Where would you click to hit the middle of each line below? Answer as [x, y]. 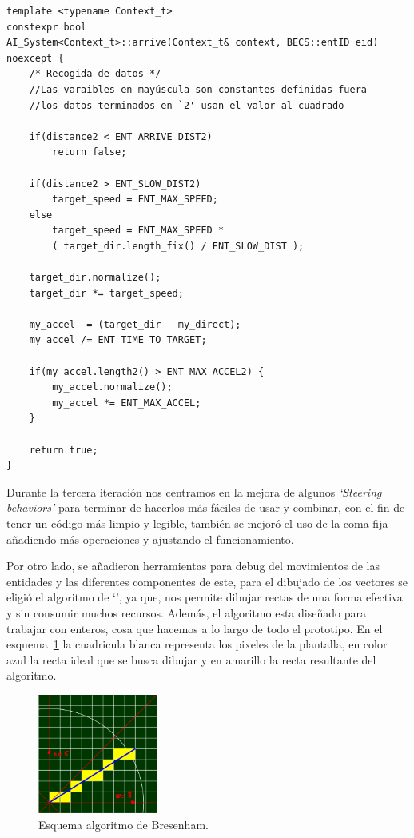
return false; [90, 152]
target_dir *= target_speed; [106, 293]
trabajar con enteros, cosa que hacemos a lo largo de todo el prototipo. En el [195, 628]
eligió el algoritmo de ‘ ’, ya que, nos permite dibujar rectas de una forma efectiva [205, 597]
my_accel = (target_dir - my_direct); [135, 324]
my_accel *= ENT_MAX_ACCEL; [127, 403]
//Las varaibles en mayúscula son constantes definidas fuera [198, 89]
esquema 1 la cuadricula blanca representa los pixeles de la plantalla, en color [197, 644]
